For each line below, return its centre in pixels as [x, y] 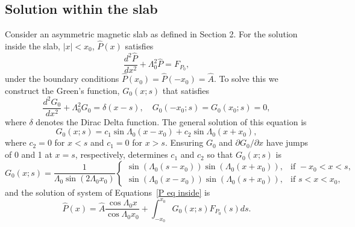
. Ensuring [184, 142]
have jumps [287, 142]
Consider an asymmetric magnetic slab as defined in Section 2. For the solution [151, 34]
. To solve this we [246, 79]
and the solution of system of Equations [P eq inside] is [108, 192]
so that [220, 154]
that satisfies [186, 90]
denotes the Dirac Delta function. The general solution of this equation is [171, 121]
